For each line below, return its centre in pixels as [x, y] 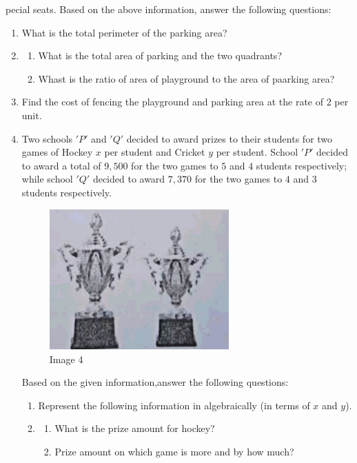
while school [47, 179]
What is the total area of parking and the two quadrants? [160, 55]
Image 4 [66, 359]
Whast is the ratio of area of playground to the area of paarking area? [186, 78]
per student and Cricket [155, 152]
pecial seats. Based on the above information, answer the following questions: [169, 9]
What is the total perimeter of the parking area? [124, 32]
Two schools [47, 138]
